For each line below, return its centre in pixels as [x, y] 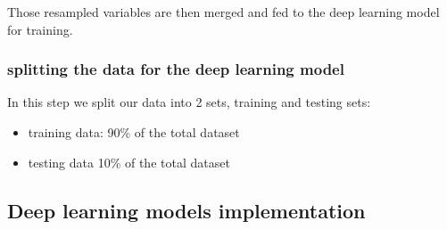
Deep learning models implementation [186, 210]
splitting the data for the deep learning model [176, 69]
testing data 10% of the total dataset [129, 162]
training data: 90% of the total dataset [134, 132]
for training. [40, 29]
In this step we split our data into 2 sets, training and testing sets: [189, 102]
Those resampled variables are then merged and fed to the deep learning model [223, 12]
